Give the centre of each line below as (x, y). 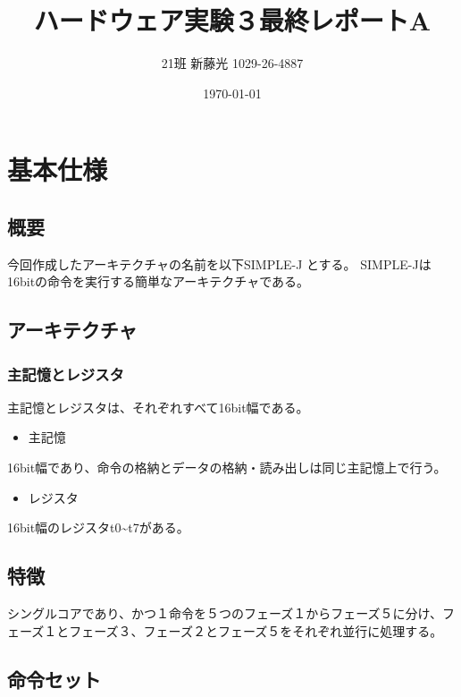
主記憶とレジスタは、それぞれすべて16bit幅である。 (158, 407)
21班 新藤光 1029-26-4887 (232, 63)
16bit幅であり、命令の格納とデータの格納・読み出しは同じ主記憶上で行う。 (227, 467)
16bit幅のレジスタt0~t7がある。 (98, 527)
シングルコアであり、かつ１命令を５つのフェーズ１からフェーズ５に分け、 (225, 613)
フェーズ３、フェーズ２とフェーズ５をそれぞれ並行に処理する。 (256, 630)
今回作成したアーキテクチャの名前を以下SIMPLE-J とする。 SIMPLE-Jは (219, 263)
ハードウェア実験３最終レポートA (232, 20)
